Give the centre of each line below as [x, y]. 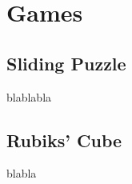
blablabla [29, 96]
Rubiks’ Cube [64, 140]
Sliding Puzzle [66, 63]
